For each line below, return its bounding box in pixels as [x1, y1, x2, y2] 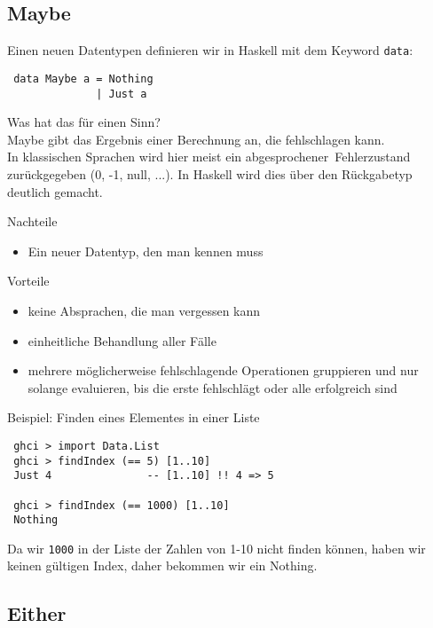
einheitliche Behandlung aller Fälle [28, 331, 216, 349]
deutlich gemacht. [7, 182, 103, 200]
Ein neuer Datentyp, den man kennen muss [28, 241, 264, 260]
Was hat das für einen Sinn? [7, 113, 161, 131]
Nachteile [7, 212, 58, 231]
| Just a [96, 87, 147, 100]
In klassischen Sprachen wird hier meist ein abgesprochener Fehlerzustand [7, 147, 411, 166]
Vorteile [7, 271, 50, 290]
